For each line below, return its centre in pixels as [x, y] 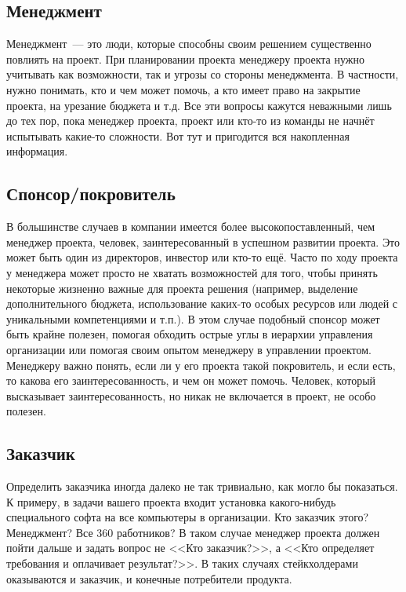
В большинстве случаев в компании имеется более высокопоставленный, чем [191, 227]
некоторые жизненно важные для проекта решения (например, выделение [182, 288]
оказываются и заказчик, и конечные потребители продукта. [149, 578]
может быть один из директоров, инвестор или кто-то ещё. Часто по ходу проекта [202, 257]
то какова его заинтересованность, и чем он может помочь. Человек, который [191, 380]
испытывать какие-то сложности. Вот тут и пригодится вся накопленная [178, 135]
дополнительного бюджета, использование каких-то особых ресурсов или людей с [202, 303]
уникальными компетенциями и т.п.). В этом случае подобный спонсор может [193, 318]
